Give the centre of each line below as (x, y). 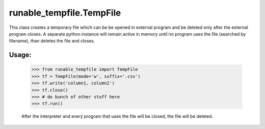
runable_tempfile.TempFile (65, 13)
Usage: (20, 55)
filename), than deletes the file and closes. (52, 41)
